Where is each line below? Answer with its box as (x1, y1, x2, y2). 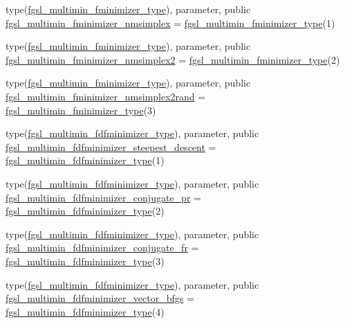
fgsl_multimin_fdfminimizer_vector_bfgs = (6, 291, 194, 305)
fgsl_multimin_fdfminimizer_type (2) (6, 204, 165, 218)
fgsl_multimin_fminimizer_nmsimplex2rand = (6, 89, 206, 103)
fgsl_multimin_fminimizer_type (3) (6, 102, 156, 117)
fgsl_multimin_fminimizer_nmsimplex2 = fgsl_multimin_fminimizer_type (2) (6, 52, 340, 66)
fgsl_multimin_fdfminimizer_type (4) (6, 304, 165, 318)
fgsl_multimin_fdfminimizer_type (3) (6, 253, 165, 268)
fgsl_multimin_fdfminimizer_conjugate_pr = (6, 190, 201, 204)
